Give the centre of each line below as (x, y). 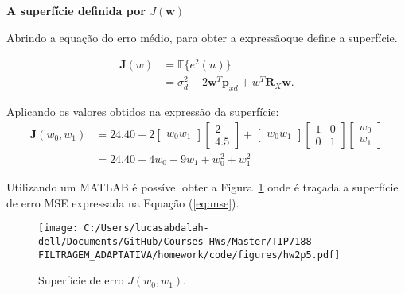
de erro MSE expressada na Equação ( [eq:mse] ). (123, 202)
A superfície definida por (76, 10)
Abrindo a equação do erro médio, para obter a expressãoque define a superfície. (202, 37)
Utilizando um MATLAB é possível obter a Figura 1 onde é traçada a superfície (202, 187)
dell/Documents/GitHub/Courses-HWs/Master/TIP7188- (178, 241)
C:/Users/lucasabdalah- (146, 228)
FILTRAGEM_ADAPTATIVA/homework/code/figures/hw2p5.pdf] (189, 255)
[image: (58, 228)
